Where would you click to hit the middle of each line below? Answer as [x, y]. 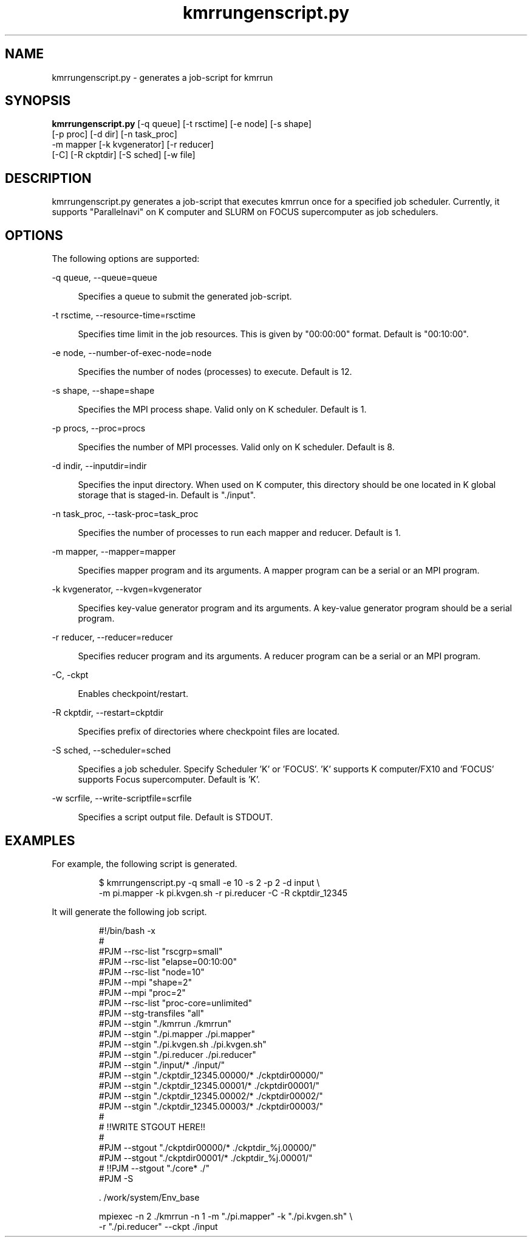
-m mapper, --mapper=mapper [114, 552]
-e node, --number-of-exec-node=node [132, 353]
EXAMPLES [40, 840]
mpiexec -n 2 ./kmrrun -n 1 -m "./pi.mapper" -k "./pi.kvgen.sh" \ [226, 1216]
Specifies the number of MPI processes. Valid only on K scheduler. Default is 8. [236, 447]
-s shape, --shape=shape [103, 391]
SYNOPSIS [38, 101]
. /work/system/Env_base [149, 1197]
